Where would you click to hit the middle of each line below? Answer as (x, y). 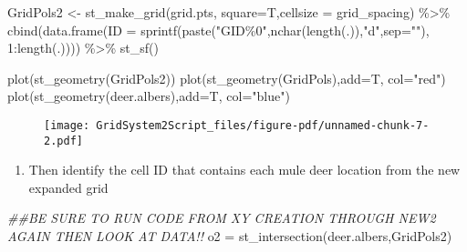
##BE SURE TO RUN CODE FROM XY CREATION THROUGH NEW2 (222, 218)
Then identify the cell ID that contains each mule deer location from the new (244, 170)
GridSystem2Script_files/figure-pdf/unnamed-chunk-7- (263, 125)
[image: (67, 125)
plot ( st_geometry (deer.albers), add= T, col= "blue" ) (149, 96)
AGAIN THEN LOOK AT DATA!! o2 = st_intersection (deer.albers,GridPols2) (230, 236)
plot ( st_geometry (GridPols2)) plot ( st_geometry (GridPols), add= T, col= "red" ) (227, 78)
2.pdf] (63, 141)
